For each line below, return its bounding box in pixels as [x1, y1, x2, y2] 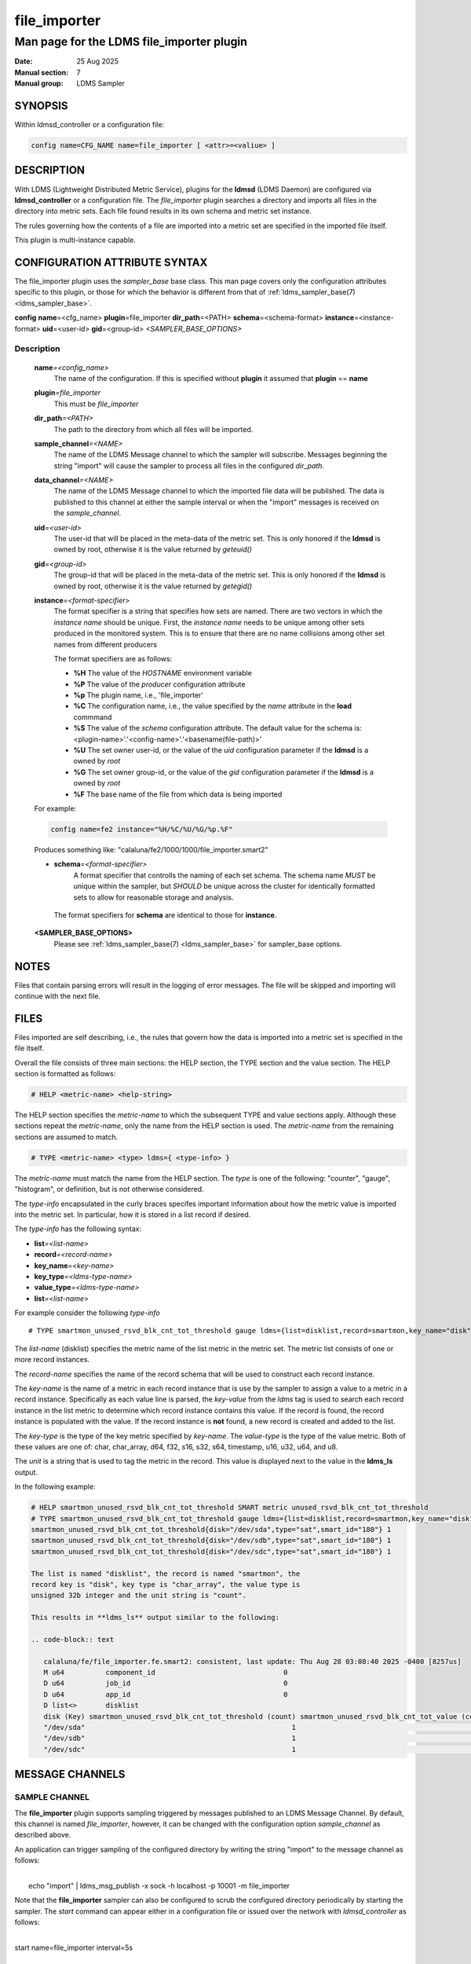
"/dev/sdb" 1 [43, 1734, 297, 1743]
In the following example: [14, 1482, 96, 1492]
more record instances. [14, 1355, 90, 1365]
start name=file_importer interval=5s [14, 1943, 133, 1952]
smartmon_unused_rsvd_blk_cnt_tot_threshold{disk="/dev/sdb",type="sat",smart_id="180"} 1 [31, 1536, 392, 1545]
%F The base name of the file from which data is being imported [73, 790, 283, 799]
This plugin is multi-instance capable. [14, 236, 137, 245]
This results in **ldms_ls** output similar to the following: [31, 1613, 280, 1622]
